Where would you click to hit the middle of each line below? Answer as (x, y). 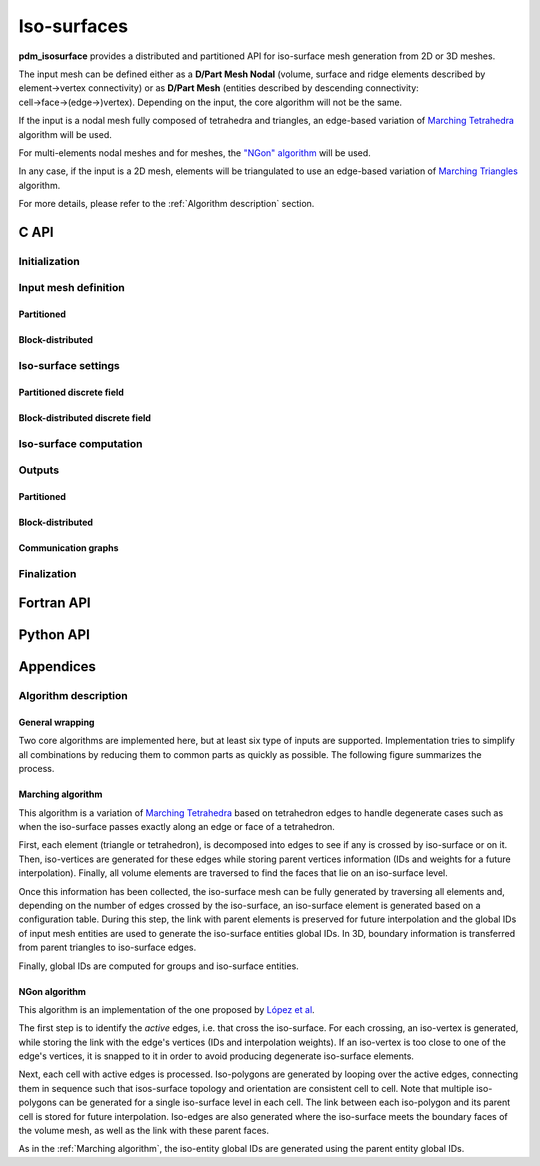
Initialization (49, 261)
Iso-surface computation (80, 443)
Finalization (47, 573)
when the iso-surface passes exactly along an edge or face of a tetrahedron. (176, 827)
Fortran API (54, 603)
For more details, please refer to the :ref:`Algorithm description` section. (166, 204)
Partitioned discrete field (71, 392)
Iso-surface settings (69, 365)
